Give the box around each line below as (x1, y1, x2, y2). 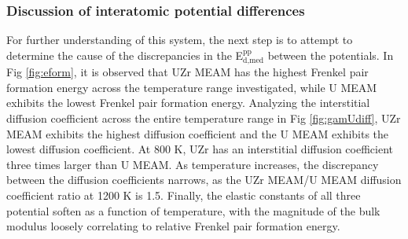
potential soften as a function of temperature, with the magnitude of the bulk (6, 202, 380, 219)
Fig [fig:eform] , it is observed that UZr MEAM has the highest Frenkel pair (6, 64, 369, 80)
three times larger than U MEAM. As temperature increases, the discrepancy (6, 156, 379, 172)
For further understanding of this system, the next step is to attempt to (6, 31, 353, 48)
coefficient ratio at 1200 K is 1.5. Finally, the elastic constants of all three (6, 186, 361, 203)
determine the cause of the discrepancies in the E (6, 46, 244, 63)
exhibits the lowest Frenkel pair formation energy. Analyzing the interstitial (6, 94, 370, 111)
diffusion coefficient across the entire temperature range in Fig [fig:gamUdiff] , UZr (6, 110, 401, 127)
